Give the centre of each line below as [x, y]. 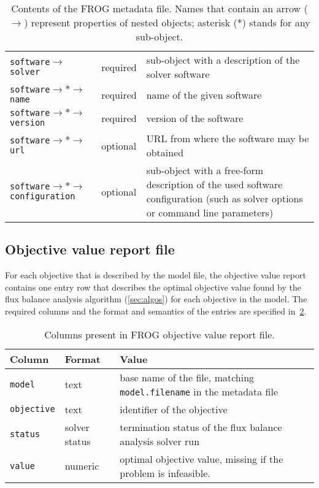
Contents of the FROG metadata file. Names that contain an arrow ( [159, 8]
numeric [82, 466]
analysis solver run [160, 441]
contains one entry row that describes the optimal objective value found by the [153, 287]
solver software [178, 74]
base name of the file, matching [187, 377]
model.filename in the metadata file [199, 391]
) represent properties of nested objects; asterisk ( [131, 22]
